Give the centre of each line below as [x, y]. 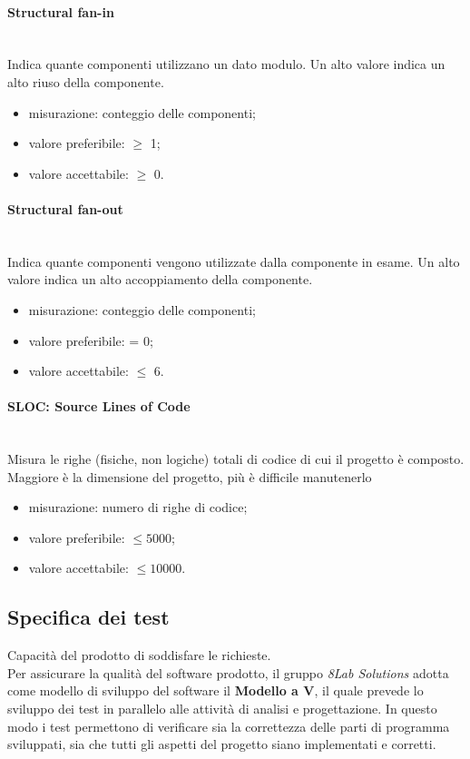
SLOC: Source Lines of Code [99, 406]
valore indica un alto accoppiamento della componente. [160, 279]
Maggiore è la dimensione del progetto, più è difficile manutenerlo [190, 476]
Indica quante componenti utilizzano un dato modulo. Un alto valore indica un [226, 64]
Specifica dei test [88, 617]
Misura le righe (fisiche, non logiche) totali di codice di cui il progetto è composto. [236, 459]
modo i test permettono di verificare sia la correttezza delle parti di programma [229, 726]
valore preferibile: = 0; [91, 340]
